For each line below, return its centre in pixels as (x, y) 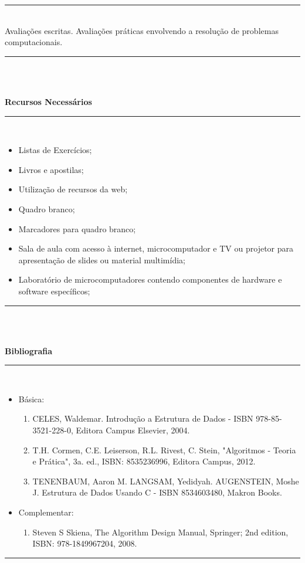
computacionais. (34, 42)
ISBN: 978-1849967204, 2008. (85, 543)
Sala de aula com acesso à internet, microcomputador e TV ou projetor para (156, 248)
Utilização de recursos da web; (73, 189)
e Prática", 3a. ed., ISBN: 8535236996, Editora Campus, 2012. (144, 461)
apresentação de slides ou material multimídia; (102, 260)
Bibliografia (29, 350)
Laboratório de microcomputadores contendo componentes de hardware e (150, 279)
